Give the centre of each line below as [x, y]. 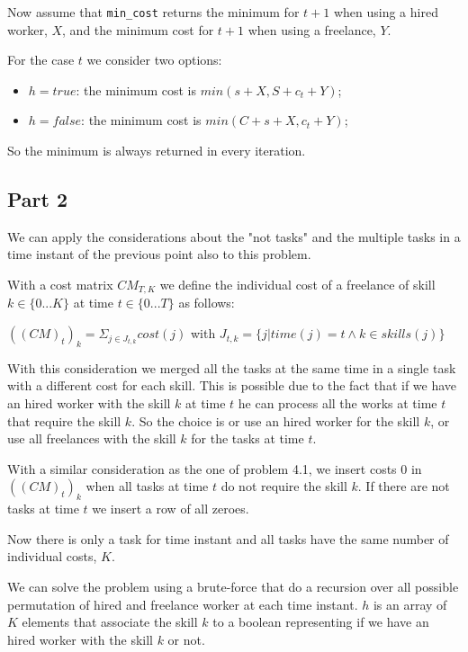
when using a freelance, [312, 29]
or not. [186, 639]
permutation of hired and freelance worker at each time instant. [183, 604]
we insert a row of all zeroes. [171, 509]
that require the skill [64, 420]
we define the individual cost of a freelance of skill [297, 285]
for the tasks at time [247, 438]
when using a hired [386, 12]
